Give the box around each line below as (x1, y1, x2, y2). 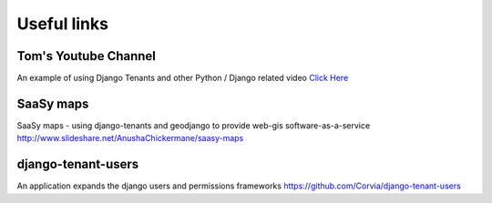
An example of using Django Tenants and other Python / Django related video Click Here (16, 73, 349, 84)
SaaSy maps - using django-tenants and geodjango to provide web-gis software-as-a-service (16, 119, 371, 131)
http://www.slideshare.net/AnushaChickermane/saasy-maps (16, 133, 244, 144)
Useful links (16, 14, 109, 34)
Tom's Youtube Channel (16, 48, 157, 64)
